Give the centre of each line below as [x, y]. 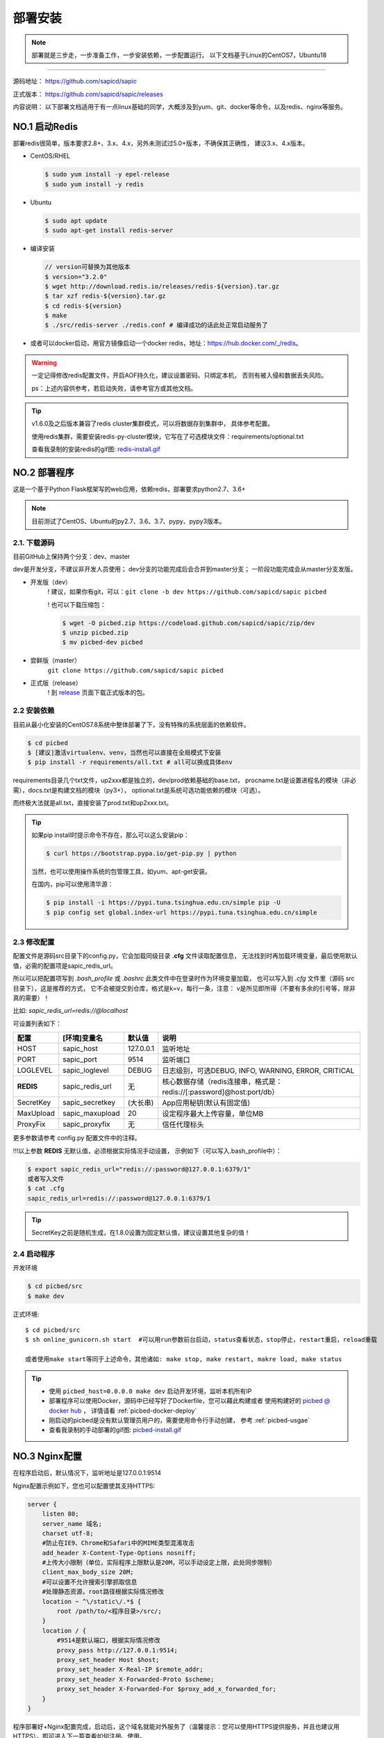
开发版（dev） [51, 582]
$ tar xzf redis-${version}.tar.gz [105, 296]
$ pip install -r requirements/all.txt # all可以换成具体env [130, 762]
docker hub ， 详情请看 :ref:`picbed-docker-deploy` [123, 1411]
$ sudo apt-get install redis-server [109, 230]
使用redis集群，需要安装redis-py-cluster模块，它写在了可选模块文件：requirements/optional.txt [168, 436]
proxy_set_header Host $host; [108, 1660]
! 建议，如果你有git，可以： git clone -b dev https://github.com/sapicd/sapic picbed [187, 592]
